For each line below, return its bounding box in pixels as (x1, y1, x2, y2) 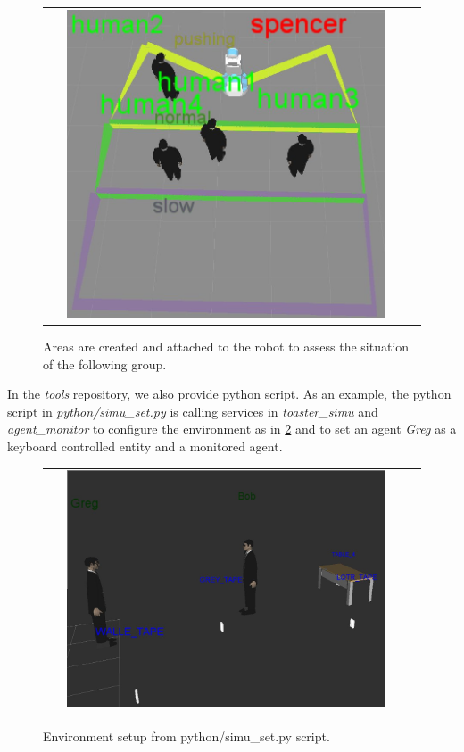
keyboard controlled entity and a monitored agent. (7, 437, 283, 456)
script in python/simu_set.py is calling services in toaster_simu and (7, 401, 378, 420)
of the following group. (43, 354, 167, 373)
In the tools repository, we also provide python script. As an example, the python (7, 384, 452, 403)
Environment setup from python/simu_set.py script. (43, 727, 330, 745)
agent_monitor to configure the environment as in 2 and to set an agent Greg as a (7, 419, 457, 438)
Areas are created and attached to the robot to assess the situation (43, 337, 410, 356)
